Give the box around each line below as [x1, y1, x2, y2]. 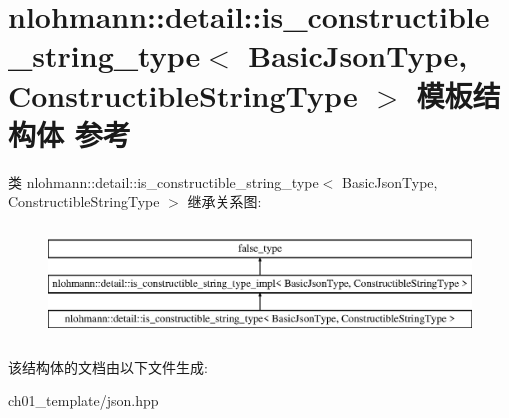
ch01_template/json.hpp [8, 390, 159, 411]
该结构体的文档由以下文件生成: [8, 356, 208, 377]
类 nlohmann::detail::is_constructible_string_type [8, 171, 319, 192]
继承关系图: [187, 191, 262, 212]
